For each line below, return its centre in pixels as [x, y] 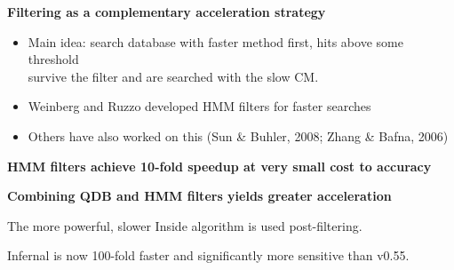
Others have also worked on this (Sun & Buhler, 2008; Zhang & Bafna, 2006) [238, 135]
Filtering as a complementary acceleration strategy [167, 12]
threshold [53, 59]
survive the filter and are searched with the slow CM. [173, 76]
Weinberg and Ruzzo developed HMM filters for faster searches [199, 106]
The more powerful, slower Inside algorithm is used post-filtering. [185, 225]
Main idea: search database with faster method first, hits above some [215, 41]
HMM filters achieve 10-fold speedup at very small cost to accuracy [219, 166]
